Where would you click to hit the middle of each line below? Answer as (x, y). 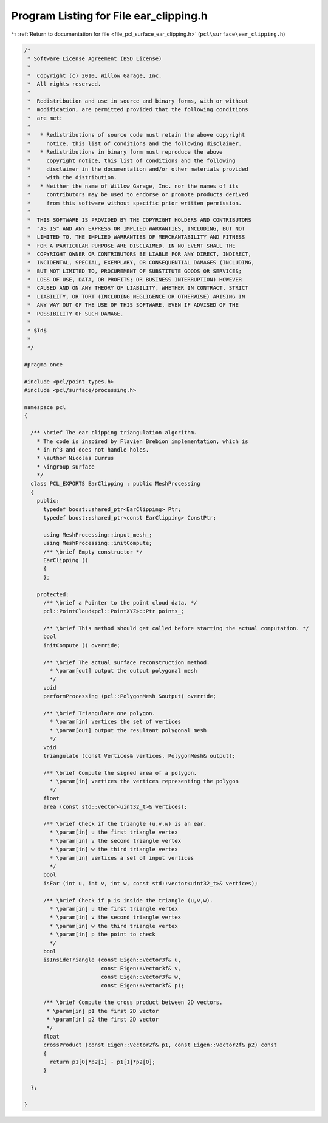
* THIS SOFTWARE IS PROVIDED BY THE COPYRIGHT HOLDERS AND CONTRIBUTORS (140, 220)
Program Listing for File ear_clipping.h (109, 16)
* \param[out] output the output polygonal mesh (123, 671)
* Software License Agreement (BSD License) (95, 58)
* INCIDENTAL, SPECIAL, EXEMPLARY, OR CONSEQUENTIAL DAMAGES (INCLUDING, (141, 263)
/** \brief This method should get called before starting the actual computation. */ (176, 628)
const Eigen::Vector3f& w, (141, 977)
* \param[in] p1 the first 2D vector (103, 1011)
